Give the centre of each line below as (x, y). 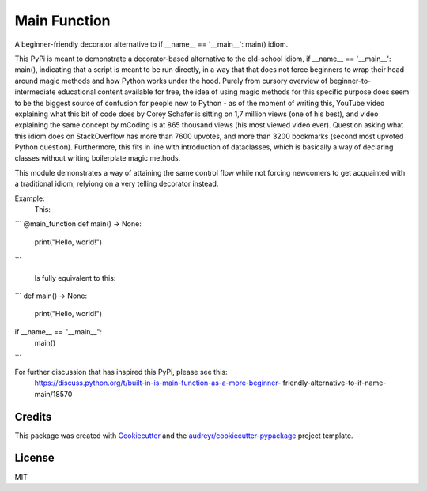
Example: (30, 198)
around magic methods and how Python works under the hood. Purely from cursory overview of (171, 81)
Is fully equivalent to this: (75, 278)
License (34, 458)
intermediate (35, 92)
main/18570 (53, 394)
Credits (33, 416)
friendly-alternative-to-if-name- (334, 383)
